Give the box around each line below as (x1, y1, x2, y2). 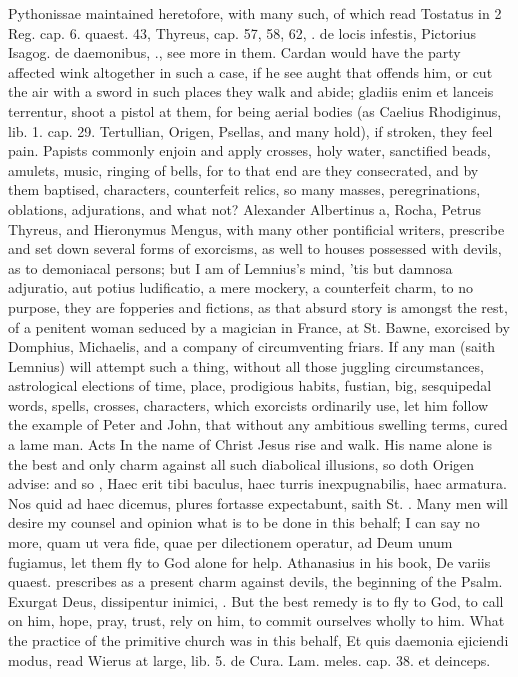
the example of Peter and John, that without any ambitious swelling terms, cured (8, 414, 508, 435)
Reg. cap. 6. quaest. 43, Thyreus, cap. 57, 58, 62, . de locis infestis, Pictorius (8, 22, 476, 43)
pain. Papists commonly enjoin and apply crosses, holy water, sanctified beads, (8, 140, 491, 161)
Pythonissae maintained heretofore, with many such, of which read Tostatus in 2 (8, 3, 502, 23)
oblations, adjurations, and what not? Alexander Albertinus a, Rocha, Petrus (8, 198, 482, 219)
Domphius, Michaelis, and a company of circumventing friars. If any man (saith (8, 336, 496, 357)
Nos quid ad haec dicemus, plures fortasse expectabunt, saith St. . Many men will (8, 492, 508, 513)
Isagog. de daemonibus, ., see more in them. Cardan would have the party (8, 42, 461, 63)
